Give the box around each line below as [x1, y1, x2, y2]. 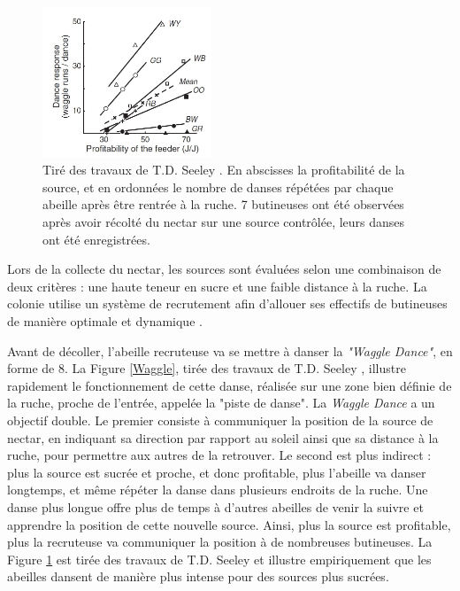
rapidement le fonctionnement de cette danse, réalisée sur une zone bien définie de [7, 376, 452, 394]
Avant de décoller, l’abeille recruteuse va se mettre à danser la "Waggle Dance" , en [7, 341, 453, 360]
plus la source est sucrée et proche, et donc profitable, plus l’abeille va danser [7, 463, 426, 481]
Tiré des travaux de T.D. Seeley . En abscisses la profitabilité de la [42, 160, 405, 179]
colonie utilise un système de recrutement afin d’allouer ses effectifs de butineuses [7, 294, 448, 313]
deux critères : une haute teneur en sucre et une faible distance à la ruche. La [7, 276, 427, 295]
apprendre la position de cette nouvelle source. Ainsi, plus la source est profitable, [7, 515, 451, 533]
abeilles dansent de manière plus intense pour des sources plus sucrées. [7, 567, 389, 586]
